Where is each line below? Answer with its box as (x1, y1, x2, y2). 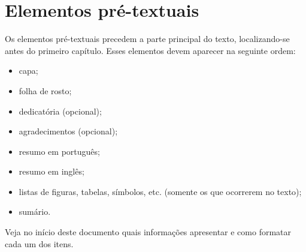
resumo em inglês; (19, 165, 84, 178)
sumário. (19, 205, 51, 218)
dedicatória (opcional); (19, 104, 102, 117)
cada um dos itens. (5, 237, 74, 250)
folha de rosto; (19, 84, 72, 97)
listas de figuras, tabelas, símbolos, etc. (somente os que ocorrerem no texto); (19, 185, 302, 197)
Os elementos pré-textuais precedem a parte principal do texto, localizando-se (5, 32, 290, 45)
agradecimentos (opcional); (19, 125, 118, 137)
